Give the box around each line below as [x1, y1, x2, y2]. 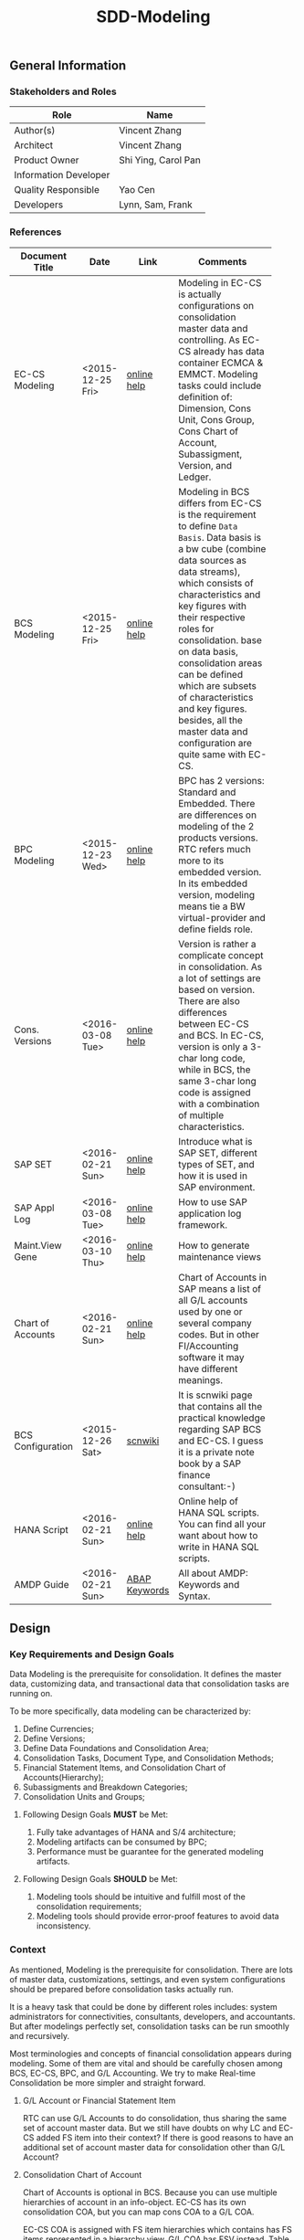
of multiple [177, 1108, 225, 1121]
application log [177, 1207, 242, 1220]
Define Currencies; [22, 1724, 94, 1735]
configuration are [177, 736, 253, 749]
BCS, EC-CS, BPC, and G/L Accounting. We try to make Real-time [9, 2067, 256, 2078]
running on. [9, 1688, 53, 1699]
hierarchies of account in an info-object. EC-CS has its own [22, 2196, 246, 2207]
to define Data [177, 519, 238, 532]
